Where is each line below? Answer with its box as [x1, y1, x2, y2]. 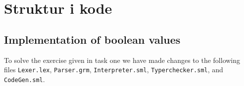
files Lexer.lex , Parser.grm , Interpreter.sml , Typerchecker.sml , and [4, 64, 223, 75]
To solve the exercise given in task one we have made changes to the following [4, 55, 241, 65]
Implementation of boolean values [4, 31, 181, 47]
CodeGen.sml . [4, 74, 45, 84]
